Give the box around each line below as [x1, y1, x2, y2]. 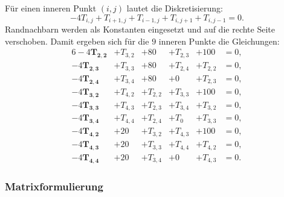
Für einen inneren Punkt [5, 2, 97, 14]
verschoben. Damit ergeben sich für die [5, 34, 149, 47]
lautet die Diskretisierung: [126, 2, 223, 14]
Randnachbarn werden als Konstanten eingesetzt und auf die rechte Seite [5, 23, 275, 36]
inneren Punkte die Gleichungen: [158, 34, 280, 47]
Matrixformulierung [5, 178, 103, 193]
